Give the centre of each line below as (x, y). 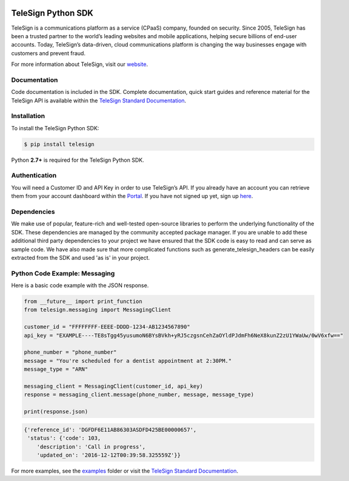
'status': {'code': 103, (64, 438)
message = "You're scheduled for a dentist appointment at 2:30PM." (128, 361)
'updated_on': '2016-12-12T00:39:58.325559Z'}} (109, 455)
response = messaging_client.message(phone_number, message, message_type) (139, 395)
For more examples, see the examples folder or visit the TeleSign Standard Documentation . (125, 471)
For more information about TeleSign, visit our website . (80, 64)
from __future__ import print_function (83, 302)
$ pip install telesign (59, 144)
